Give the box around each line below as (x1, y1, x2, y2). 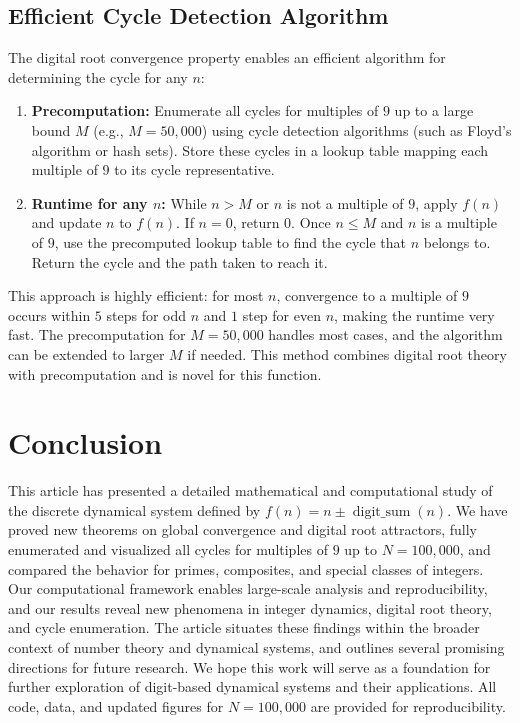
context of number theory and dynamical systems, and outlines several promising (8, 636, 505, 657)
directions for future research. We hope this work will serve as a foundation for (8, 656, 491, 677)
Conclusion (8, 422, 163, 463)
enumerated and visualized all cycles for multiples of (8, 539, 328, 560)
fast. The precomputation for (8, 324, 186, 345)
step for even (242, 304, 321, 325)
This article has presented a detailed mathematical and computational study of (8, 480, 493, 501)
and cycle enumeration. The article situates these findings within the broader (8, 617, 480, 638)
